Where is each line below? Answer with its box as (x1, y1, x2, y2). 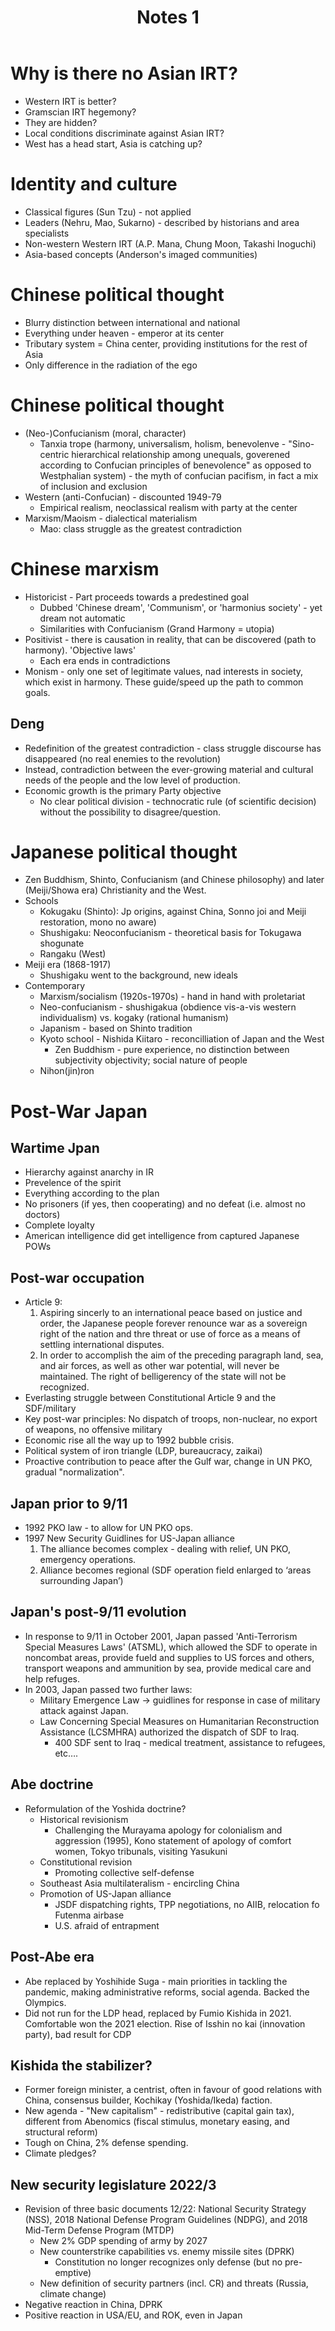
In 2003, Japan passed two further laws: (24, 1683, 193, 1695)
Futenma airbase (54, 1909, 125, 1921)
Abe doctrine (10, 1776, 94, 1793)
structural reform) (24, 2126, 98, 2138)
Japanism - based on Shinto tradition (39, 1022, 193, 1035)
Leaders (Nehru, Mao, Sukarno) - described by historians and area (24, 216, 300, 228)
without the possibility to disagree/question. (39, 806, 222, 818)
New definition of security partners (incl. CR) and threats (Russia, (39, 2277, 309, 2290)
